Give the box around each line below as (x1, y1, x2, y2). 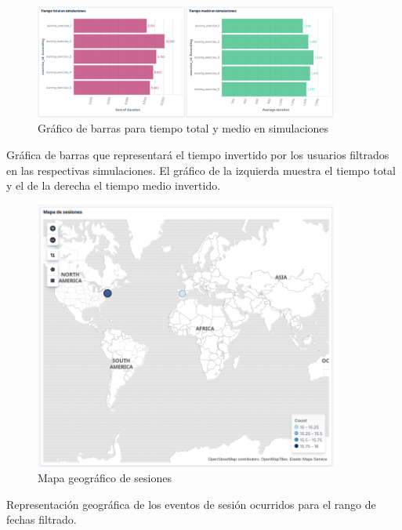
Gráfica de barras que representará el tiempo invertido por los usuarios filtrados (6, 146, 389, 162)
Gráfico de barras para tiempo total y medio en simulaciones (38, 120, 329, 136)
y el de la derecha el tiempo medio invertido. (6, 177, 221, 194)
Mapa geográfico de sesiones (38, 470, 172, 486)
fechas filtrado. (6, 511, 77, 528)
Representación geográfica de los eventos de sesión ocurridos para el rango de (6, 496, 376, 512)
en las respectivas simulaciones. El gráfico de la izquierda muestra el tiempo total (6, 162, 396, 178)
